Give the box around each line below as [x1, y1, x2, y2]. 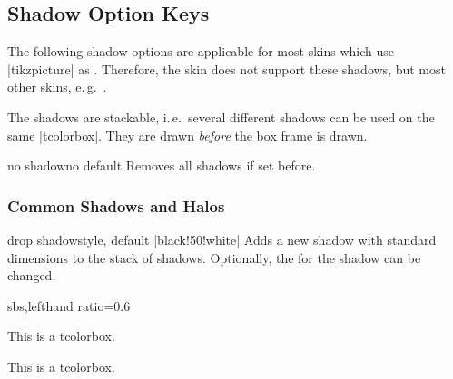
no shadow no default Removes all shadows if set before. [7, 156, 316, 175]
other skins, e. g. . [7, 77, 107, 96]
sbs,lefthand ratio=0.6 [7, 296, 131, 315]
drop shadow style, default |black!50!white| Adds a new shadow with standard [7, 229, 437, 248]
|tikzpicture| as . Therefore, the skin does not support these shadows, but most [7, 59, 446, 78]
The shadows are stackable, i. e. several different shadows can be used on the [7, 107, 435, 126]
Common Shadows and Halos [7, 194, 225, 217]
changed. [7, 266, 56, 285]
